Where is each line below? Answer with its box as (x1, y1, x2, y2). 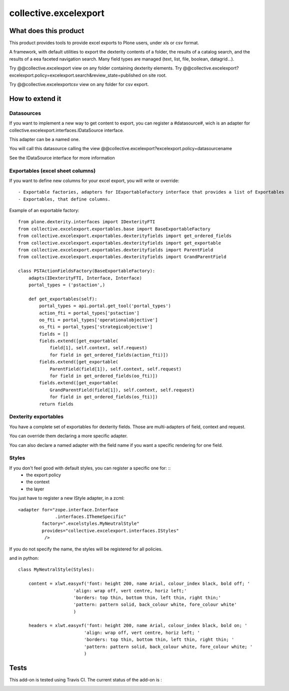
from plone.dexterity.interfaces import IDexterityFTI (18, 219, 155, 225)
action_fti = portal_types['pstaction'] (39, 310, 139, 316)
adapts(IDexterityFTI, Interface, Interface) (28, 275, 142, 281)
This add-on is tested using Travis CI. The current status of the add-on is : (9, 676, 162, 682)
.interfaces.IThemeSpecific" (55, 514, 126, 519)
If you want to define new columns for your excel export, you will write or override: (9, 178, 179, 184)
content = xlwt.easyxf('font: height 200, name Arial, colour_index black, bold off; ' (28, 581, 250, 586)
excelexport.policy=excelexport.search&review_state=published (9, 72, 141, 78)
